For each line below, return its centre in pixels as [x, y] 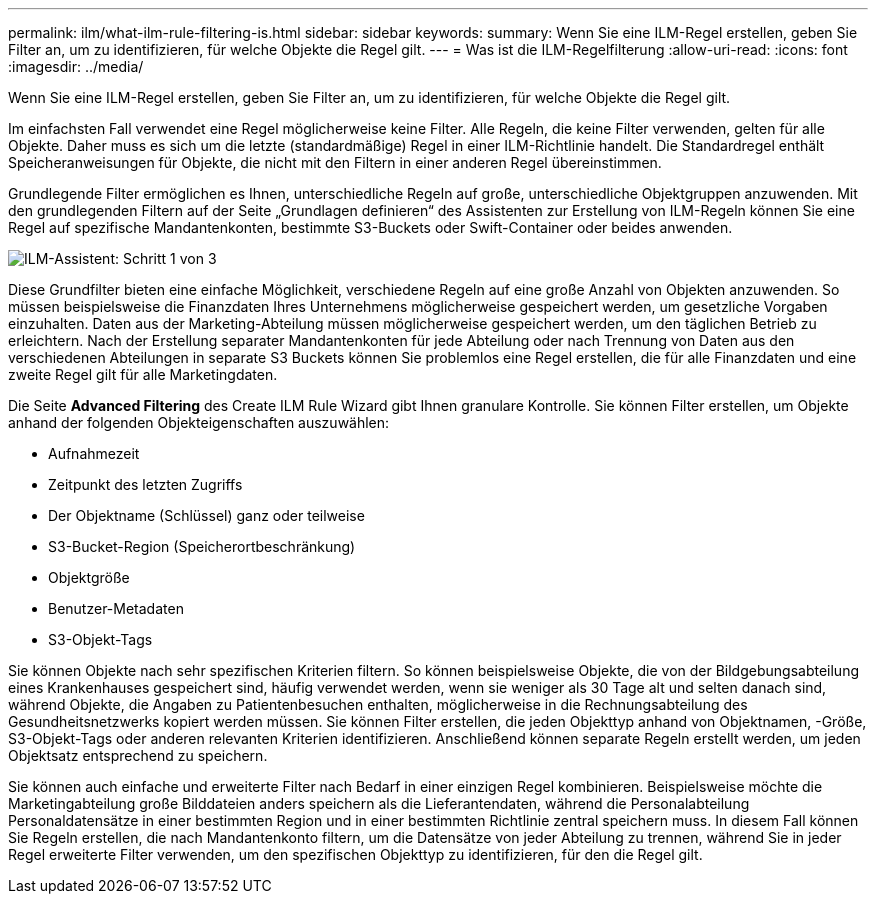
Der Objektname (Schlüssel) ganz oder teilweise [206, 515]
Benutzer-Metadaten [116, 608]
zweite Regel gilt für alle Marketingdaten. [143, 374]
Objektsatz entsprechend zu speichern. [138, 755]
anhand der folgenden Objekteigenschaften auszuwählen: [199, 422]
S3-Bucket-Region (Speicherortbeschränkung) [202, 546]
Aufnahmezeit [94, 453]
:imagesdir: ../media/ [76, 66]
